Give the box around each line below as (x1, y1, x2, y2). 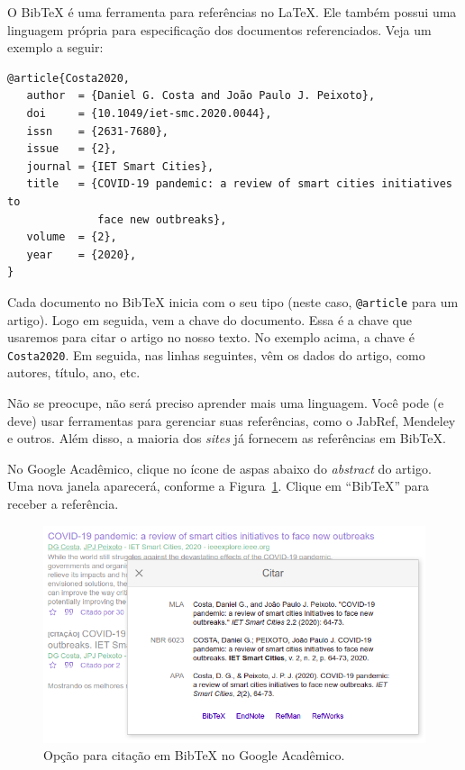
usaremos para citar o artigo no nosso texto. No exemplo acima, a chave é (7, 328, 415, 347)
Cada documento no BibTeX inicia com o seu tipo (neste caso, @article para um (7, 292, 459, 311)
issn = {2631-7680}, (26, 124, 169, 138)
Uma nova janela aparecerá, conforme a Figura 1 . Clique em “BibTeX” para (7, 476, 430, 495)
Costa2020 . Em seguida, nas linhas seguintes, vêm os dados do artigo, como (7, 345, 425, 364)
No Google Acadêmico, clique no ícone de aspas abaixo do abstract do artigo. (7, 458, 432, 477)
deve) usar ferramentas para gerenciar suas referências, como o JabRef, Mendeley (7, 411, 456, 430)
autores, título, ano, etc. (7, 363, 141, 382)
